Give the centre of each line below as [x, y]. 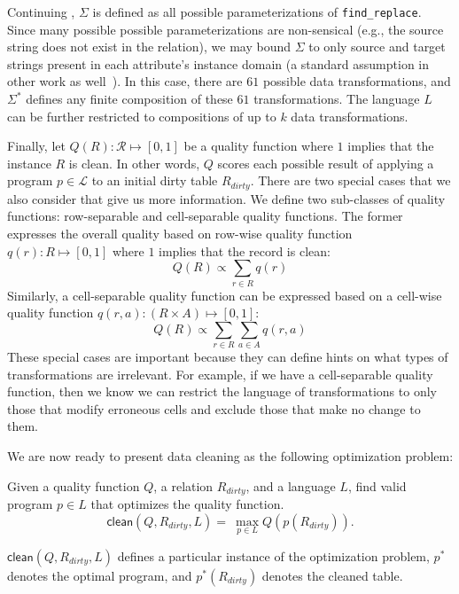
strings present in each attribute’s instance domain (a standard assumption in [218, 63]
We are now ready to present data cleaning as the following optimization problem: [230, 456]
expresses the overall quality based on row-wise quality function [180, 234]
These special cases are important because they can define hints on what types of [228, 357]
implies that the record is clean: [245, 250]
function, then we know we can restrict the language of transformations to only [222, 391]
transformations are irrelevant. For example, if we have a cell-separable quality [220, 374]
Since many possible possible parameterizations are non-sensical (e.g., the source [226, 29]
